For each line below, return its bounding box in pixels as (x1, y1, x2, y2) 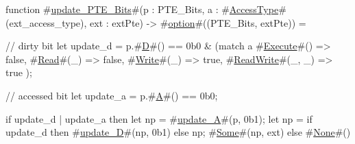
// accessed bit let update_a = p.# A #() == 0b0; (5, 88, 218, 102)
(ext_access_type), (5, 15, 87, 29)
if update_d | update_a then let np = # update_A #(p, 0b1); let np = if (5, 111, 313, 125)
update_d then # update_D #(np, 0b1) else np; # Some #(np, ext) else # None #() (5, 125, 351, 139)
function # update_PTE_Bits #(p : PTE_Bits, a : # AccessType (5, 2, 279, 16)
